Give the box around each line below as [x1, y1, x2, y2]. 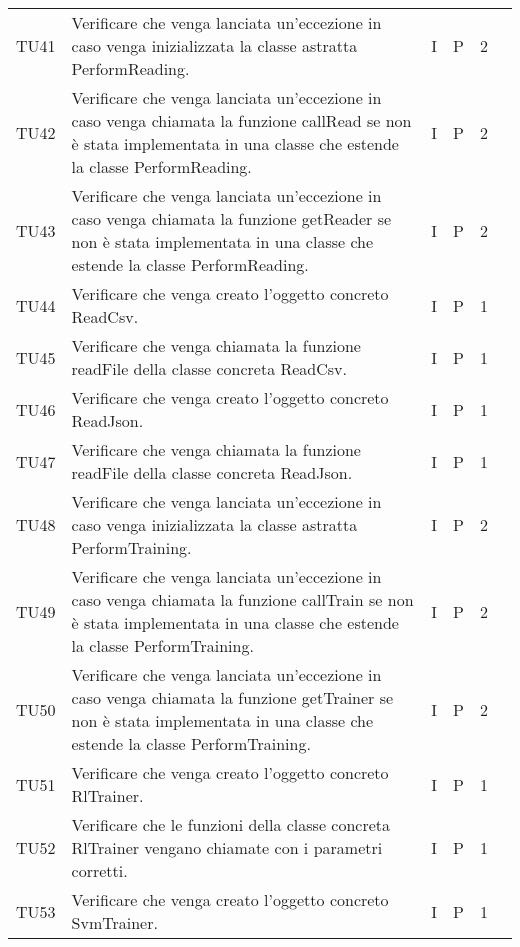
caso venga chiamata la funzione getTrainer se [71, 686, 394, 709]
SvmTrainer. [71, 911, 158, 934]
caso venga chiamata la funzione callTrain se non [71, 588, 414, 611]
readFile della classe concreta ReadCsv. [71, 357, 347, 380]
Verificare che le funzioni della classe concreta [71, 813, 391, 836]
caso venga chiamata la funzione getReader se [71, 207, 392, 230]
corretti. [71, 859, 128, 882]
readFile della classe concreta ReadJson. [71, 461, 353, 484]
